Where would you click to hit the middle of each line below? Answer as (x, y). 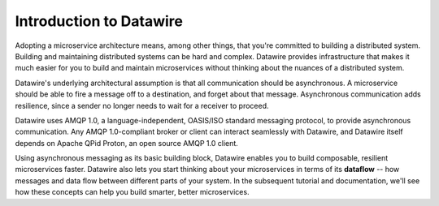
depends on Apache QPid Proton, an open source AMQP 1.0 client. (127, 143)
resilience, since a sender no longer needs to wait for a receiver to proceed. (142, 105)
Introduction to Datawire (99, 21)
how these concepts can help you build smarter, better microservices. (132, 192)
